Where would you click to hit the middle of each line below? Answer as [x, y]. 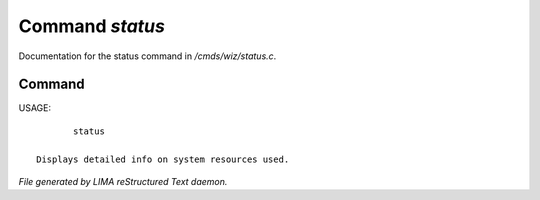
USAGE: [35, 108]
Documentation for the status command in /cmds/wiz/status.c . [147, 56]
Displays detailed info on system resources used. [163, 159]
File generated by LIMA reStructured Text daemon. [123, 182]
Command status [91, 26]
